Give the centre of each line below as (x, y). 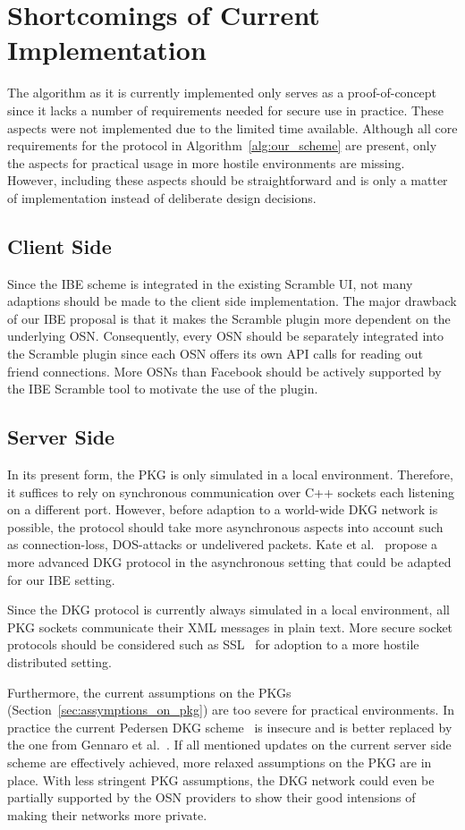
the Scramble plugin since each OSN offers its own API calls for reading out (215, 354)
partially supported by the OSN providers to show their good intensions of (211, 797)
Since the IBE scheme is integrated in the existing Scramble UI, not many (210, 283)
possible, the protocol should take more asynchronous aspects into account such (225, 526)
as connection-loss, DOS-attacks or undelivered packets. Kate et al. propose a (223, 544)
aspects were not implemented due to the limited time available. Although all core (232, 127)
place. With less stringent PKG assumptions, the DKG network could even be (221, 779)
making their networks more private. (107, 814)
